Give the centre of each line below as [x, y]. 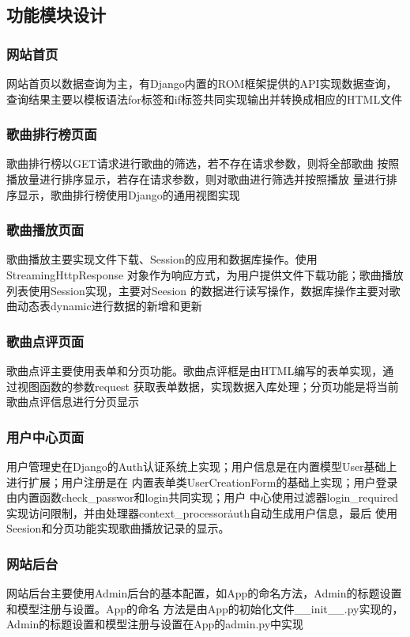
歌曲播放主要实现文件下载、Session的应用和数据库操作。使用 [162, 259]
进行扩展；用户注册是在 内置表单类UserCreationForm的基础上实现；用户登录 [202, 482]
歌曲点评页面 [45, 341]
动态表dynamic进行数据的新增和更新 [109, 306]
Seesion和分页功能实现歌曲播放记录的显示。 [118, 528]
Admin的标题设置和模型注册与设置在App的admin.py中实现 [155, 624]
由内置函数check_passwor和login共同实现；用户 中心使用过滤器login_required [203, 497]
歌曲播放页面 [45, 230]
